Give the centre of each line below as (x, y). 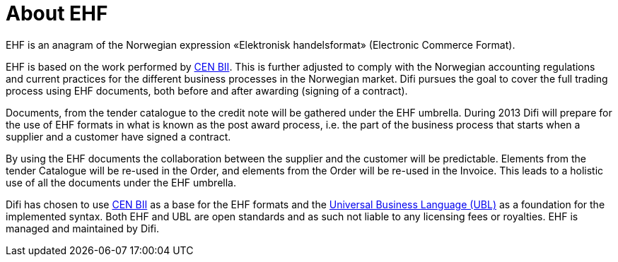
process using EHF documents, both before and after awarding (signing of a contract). (207, 90)
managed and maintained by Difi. (82, 228)
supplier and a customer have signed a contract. (118, 136)
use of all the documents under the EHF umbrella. (121, 182)
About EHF (57, 13)
